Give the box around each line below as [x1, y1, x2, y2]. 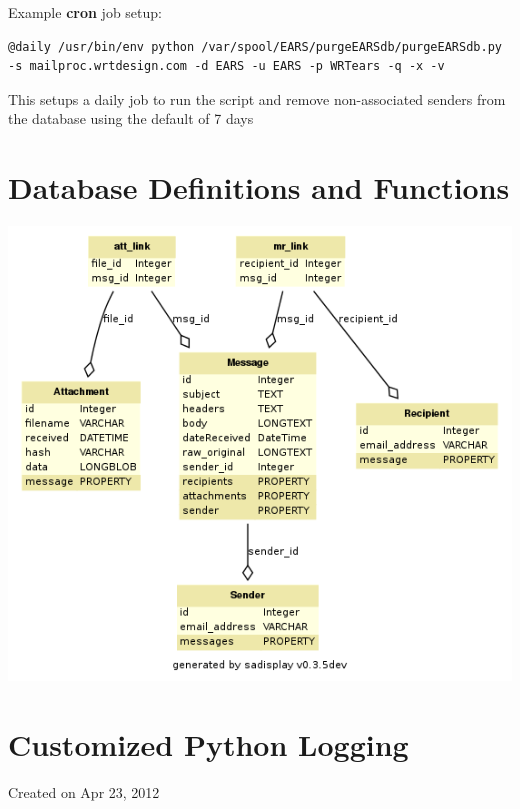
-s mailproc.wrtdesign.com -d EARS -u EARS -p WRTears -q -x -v [8, 59, 445, 74]
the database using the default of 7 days [8, 108, 254, 129]
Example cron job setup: [8, 2, 162, 22]
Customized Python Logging [8, 723, 409, 764]
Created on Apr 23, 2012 [8, 781, 160, 802]
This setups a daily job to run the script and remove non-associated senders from [8, 88, 506, 109]
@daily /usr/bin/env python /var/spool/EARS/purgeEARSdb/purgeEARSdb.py [8, 39, 502, 54]
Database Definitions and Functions [8, 167, 510, 208]
